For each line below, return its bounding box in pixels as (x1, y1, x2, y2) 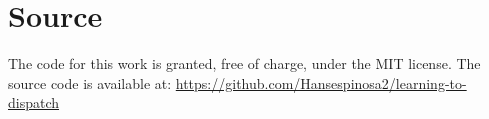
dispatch (8, 92, 60, 113)
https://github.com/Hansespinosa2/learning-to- (175, 72, 467, 93)
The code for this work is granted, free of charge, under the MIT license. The (8, 53, 481, 74)
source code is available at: (8, 72, 172, 93)
